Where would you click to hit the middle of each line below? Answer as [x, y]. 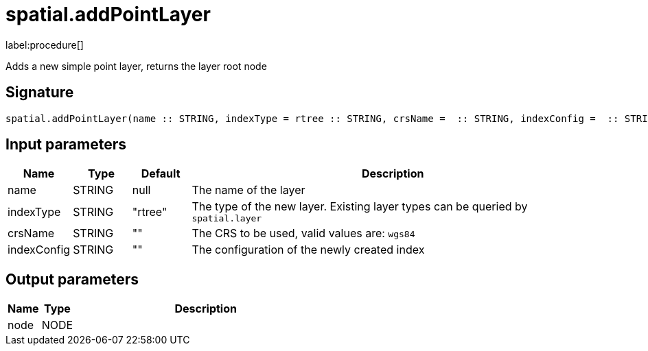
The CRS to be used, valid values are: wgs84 [303, 233]
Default [161, 174]
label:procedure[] [45, 45]
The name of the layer [248, 190]
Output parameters [72, 279]
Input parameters [66, 145]
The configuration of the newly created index [308, 250]
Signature [40, 93]
